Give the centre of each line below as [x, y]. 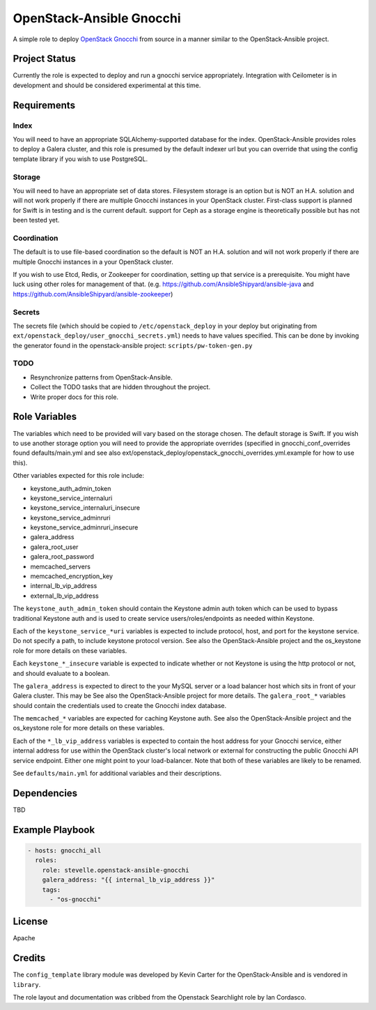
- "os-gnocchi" [76, 899]
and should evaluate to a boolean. [62, 673]
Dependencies [45, 793]
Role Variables [45, 417]
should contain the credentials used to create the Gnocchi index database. [120, 705]
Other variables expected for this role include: [79, 476]
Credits [29, 958]
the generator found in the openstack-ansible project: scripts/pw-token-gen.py [133, 345]
